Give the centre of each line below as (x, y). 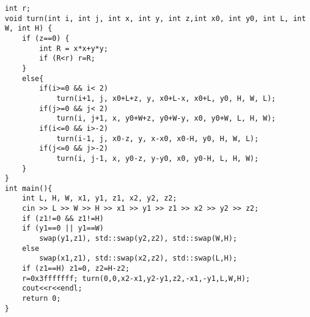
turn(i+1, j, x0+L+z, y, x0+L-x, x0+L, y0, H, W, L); (166, 98)
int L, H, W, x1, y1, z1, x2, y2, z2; (99, 198)
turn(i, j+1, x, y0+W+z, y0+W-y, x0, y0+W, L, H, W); (166, 119)
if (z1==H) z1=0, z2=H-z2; (76, 269)
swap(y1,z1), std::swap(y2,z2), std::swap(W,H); (138, 239)
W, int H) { (29, 29)
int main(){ (29, 188)
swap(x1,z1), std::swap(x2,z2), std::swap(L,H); (138, 258)
